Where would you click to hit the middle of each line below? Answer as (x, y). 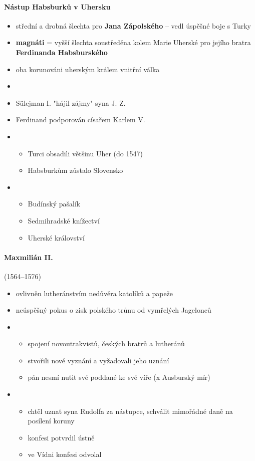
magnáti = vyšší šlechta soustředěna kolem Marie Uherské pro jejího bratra (133, 42)
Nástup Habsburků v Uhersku (57, 6)
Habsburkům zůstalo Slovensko (75, 170)
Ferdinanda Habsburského (62, 52)
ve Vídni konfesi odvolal (65, 454)
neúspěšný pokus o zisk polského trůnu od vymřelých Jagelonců (113, 310)
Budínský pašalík (54, 204)
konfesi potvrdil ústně (61, 437)
